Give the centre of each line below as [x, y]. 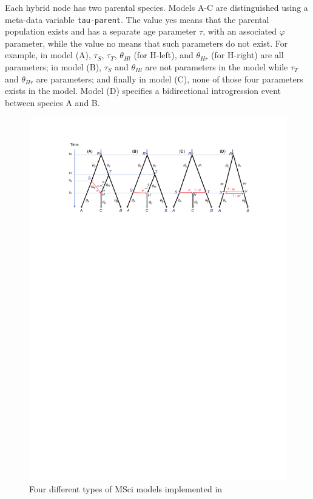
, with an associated [240, 31]
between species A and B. [52, 102]
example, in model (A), [48, 55]
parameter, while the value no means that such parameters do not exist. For [146, 43]
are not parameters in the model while [217, 67]
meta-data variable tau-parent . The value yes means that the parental [137, 19]
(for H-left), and [163, 55]
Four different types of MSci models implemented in [126, 489]
